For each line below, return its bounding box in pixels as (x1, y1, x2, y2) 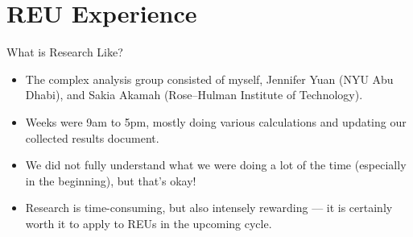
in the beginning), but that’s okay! (25, 172, 196, 189)
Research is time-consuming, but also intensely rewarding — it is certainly (25, 199, 393, 216)
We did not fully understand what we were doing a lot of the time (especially (25, 156, 407, 173)
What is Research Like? (6, 44, 123, 60)
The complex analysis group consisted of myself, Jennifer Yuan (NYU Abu (25, 70, 394, 87)
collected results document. (25, 129, 159, 146)
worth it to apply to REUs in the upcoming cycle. (25, 214, 272, 231)
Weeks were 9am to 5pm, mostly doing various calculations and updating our (25, 113, 407, 130)
